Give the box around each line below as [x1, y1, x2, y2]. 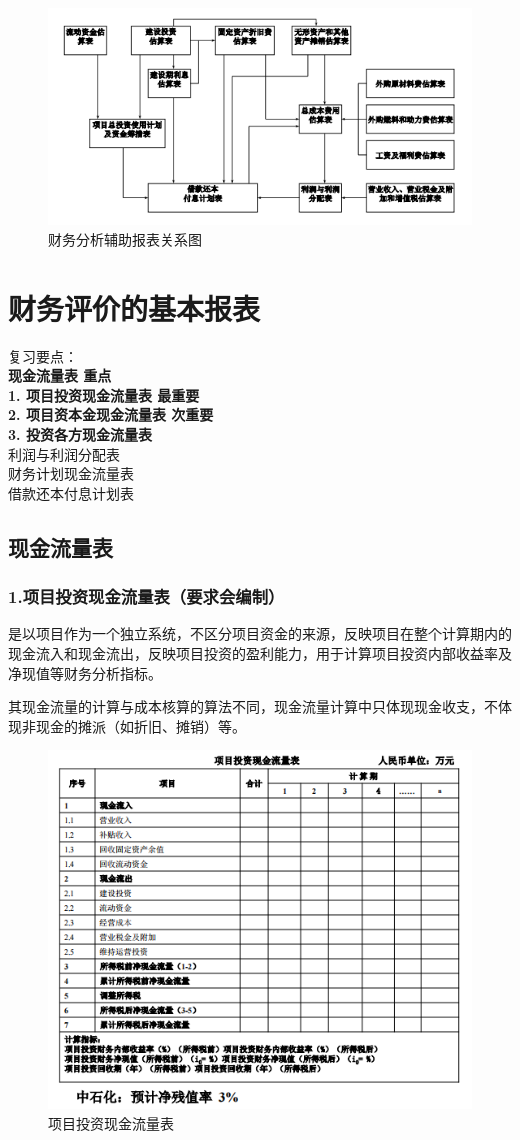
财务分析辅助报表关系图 [48, 228, 202, 249]
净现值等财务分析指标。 [8, 662, 162, 683]
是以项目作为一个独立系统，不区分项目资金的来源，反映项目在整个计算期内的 [8, 623, 512, 644]
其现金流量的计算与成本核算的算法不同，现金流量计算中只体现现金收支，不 [8, 696, 498, 717]
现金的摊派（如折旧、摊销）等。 [35, 715, 246, 736]
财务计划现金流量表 [8, 463, 134, 484]
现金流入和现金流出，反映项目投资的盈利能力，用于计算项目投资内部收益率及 [8, 643, 512, 664]
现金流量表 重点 [8, 365, 112, 386]
